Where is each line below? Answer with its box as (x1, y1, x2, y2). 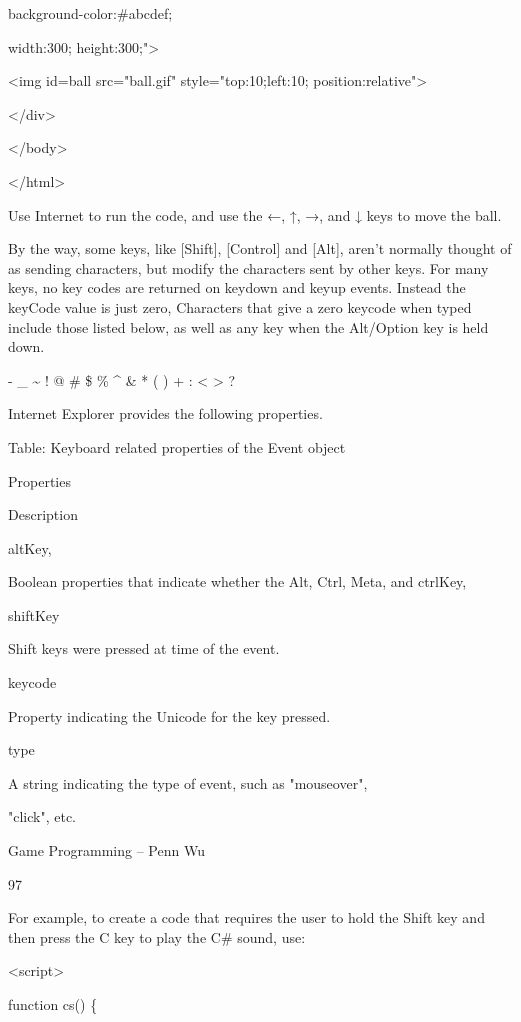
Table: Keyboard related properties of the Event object (8, 436, 346, 457)
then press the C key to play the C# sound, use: (8, 926, 306, 947)
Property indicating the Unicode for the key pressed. (8, 705, 331, 726)
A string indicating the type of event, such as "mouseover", (8, 772, 368, 793)
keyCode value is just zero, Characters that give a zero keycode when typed (8, 296, 472, 317)
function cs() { (8, 994, 98, 1014)
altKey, (8, 537, 52, 558)
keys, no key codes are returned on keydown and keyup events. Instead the (8, 277, 466, 298)
